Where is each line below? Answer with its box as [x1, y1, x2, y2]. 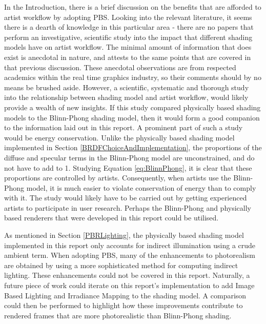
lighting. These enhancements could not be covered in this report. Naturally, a [4, 270, 250, 280]
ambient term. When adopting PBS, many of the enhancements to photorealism [4, 250, 255, 260]
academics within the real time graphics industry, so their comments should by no [4, 72, 261, 83]
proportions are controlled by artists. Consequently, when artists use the [4, 172, 231, 183]
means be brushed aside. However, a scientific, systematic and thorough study [4, 82, 249, 92]
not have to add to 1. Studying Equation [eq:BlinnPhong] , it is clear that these [4, 162, 252, 173]
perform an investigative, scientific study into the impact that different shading [4, 31, 253, 42]
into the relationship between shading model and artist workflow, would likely [4, 92, 249, 103]
